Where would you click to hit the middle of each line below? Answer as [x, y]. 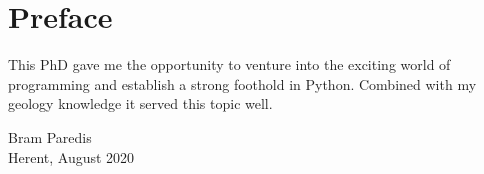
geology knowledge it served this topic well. [140, 103]
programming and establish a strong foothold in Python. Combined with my [242, 83]
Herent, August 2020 [71, 156]
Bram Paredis [50, 136]
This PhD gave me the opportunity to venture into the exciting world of [229, 64]
